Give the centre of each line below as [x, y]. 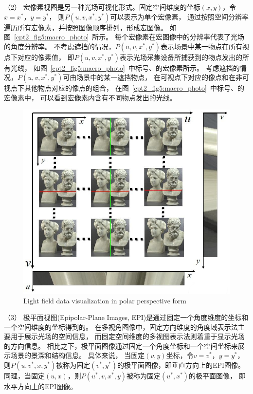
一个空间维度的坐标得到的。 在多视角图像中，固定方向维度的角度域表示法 [121, 327]
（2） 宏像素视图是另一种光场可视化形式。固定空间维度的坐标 [102, 7]
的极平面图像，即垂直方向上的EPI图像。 [181, 365]
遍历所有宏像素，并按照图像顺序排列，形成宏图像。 [86, 27]
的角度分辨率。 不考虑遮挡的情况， [60, 46]
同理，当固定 [24, 376]
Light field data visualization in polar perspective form [105, 301]
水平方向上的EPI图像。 [41, 386]
